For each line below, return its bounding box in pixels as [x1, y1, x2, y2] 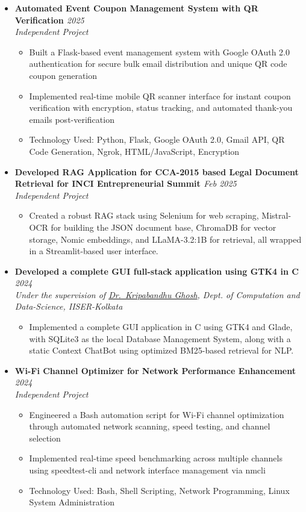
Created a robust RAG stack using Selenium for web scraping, [29, 209, 259, 222]
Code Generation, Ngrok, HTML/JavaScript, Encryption [29, 145, 240, 157]
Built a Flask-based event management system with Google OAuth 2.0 [29, 45, 290, 58]
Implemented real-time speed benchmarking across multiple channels [29, 452, 283, 464]
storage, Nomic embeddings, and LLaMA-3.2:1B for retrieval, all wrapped [29, 233, 302, 245]
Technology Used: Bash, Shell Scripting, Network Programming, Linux [29, 484, 290, 496]
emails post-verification [29, 113, 114, 125]
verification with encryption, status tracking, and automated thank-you [29, 101, 293, 114]
